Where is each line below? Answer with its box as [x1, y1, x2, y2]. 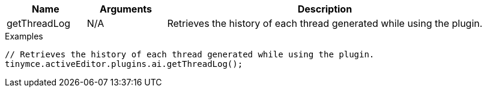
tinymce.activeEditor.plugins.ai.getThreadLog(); [5, 59, 243, 69]
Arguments [100, 3, 153, 15]
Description [297, 3, 352, 15]
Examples [5, 31, 43, 41]
